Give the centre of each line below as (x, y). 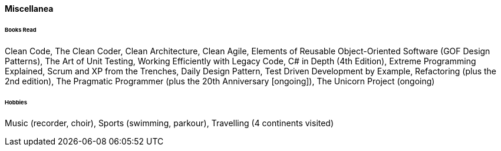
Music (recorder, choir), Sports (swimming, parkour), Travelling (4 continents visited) (169, 123)
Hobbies (16, 102)
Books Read (21, 29)
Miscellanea (29, 9)
